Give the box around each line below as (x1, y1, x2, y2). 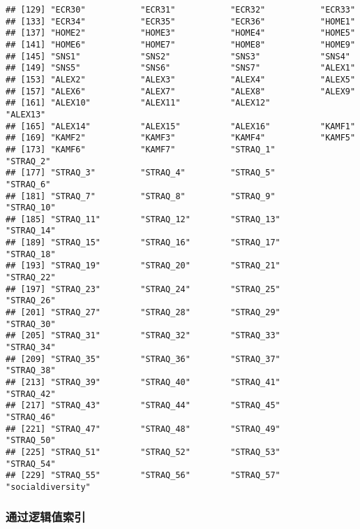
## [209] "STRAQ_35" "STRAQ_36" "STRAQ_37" (6, 354, 280, 364)
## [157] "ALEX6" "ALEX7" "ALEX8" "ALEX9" (6, 86, 356, 96)
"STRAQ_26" (6, 296, 56, 306)
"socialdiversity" (6, 481, 91, 492)
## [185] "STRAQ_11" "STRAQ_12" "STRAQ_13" (6, 214, 280, 224)
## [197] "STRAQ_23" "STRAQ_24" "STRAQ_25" (6, 284, 280, 294)
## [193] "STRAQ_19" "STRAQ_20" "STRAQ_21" (6, 261, 280, 271)
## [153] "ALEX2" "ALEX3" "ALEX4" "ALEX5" (6, 74, 356, 85)
